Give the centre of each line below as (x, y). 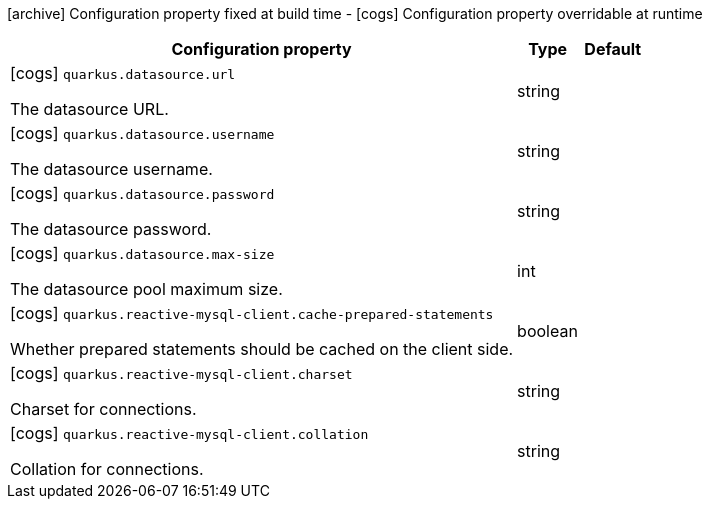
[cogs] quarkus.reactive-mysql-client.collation (189, 433)
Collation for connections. (107, 469)
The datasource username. (111, 169)
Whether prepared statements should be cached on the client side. (262, 349)
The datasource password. (111, 229)
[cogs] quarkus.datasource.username (142, 133)
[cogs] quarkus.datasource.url (123, 73)
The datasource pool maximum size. (146, 289)
